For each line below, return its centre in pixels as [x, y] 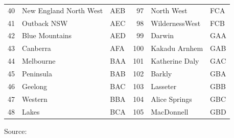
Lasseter [164, 86]
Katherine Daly [175, 61]
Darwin [162, 35]
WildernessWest [176, 23]
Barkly [161, 73]
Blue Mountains [47, 35]
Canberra [37, 48]
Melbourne [39, 61]
